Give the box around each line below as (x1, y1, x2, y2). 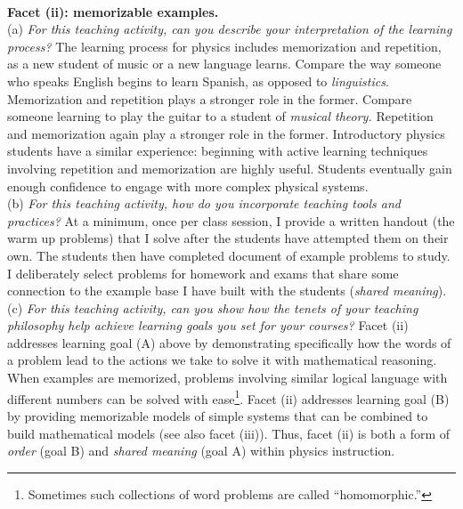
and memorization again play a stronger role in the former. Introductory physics (7, 124, 445, 142)
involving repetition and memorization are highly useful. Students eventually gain (7, 158, 452, 177)
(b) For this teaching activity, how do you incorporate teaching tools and (7, 194, 401, 213)
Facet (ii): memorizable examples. (7, 2, 219, 20)
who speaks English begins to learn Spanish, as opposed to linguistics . (7, 71, 389, 90)
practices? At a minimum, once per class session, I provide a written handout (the (7, 211, 455, 230)
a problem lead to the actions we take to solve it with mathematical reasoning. (7, 351, 437, 369)
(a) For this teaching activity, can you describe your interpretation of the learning (7, 20, 452, 38)
